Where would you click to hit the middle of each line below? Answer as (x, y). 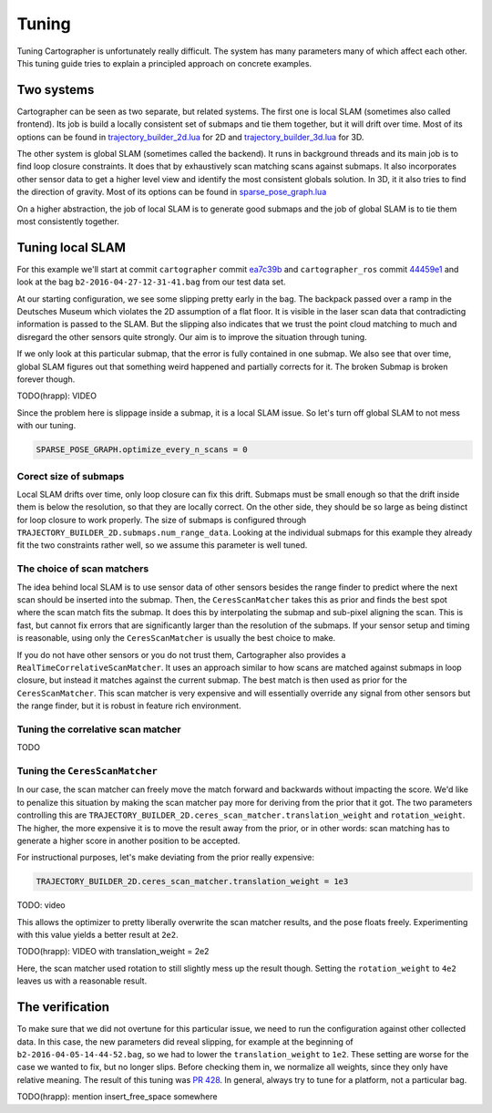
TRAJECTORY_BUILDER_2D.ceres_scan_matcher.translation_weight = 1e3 (192, 881)
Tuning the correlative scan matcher (99, 729)
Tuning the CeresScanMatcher (87, 771)
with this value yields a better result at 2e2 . (97, 935)
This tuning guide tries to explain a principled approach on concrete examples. (164, 63)
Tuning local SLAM (72, 247)
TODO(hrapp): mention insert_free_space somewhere (117, 1097)
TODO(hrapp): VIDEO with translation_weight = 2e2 (113, 952)
